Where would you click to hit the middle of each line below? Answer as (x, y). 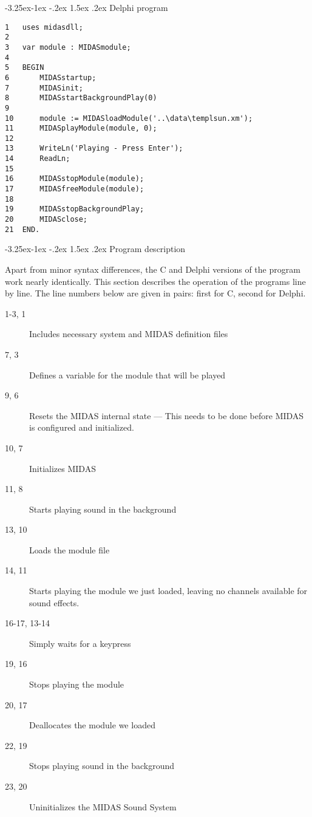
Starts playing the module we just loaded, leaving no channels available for (168, 591)
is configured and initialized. (82, 427)
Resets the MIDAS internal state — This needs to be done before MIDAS (167, 415)
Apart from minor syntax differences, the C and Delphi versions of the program (153, 269)
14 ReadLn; (38, 159)
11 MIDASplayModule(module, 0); (81, 128)
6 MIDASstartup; (51, 77)
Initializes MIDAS (63, 468)
